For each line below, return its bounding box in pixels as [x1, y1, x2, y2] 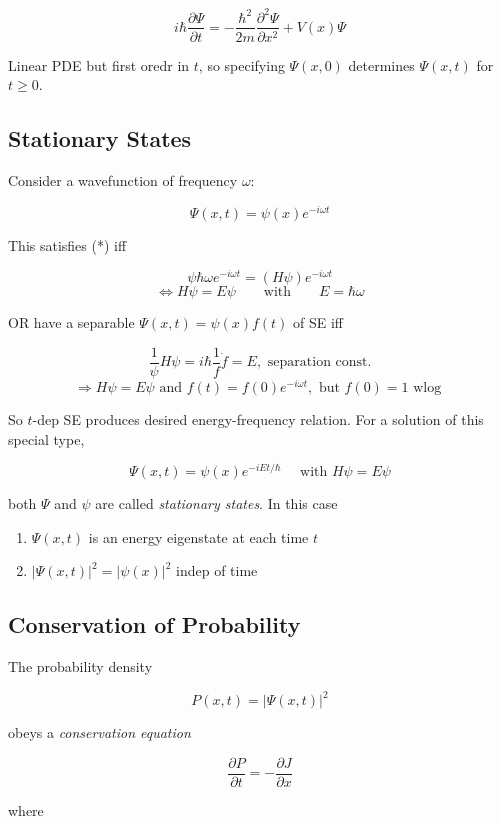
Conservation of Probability [8, 609, 301, 640]
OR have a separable [8, 312, 135, 333]
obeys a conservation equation [8, 722, 191, 743]
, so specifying [198, 54, 285, 75]
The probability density [8, 656, 153, 677]
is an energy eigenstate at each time [88, 526, 309, 547]
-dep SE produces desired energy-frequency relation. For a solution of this [32, 409, 484, 430]
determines [348, 54, 415, 75]
